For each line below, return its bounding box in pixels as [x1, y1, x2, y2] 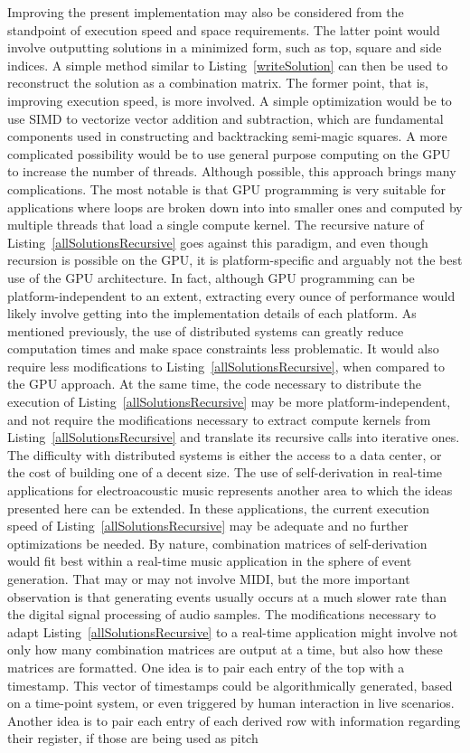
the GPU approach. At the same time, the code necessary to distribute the [7, 374, 422, 393]
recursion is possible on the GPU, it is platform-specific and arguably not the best [7, 250, 463, 269]
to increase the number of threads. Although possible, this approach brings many [7, 162, 456, 181]
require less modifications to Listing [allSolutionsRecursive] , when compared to [7, 356, 446, 375]
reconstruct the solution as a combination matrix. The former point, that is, [7, 73, 429, 92]
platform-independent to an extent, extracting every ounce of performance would [7, 286, 456, 305]
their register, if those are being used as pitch [7, 729, 258, 748]
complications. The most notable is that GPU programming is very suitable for [7, 179, 446, 198]
